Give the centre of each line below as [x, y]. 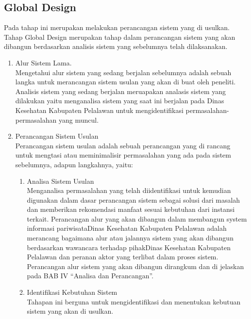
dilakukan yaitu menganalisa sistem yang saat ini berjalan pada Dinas [120, 101]
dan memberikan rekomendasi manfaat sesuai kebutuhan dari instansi [131, 209]
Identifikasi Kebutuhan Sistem [72, 292]
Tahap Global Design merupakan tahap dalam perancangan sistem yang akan [120, 37]
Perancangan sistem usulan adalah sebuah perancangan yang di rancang [123, 145]
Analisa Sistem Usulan [60, 181]
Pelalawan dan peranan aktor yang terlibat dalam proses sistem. [123, 257]
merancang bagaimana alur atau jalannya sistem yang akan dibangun [130, 238]
